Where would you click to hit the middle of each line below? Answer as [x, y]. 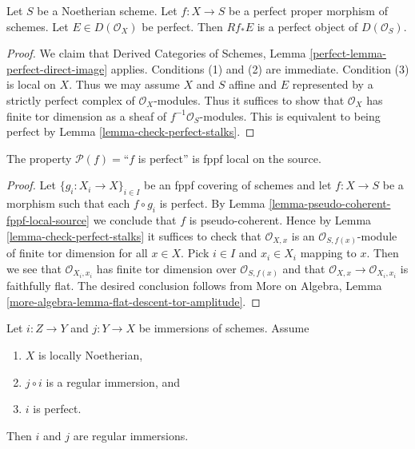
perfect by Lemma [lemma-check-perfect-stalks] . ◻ [131, 131]
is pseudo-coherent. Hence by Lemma [280, 219]
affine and [253, 84]
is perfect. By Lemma [212, 203]
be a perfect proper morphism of [308, 10]
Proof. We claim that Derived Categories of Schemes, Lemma [156, 53]
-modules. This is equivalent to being [290, 115]
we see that [34, 268]
